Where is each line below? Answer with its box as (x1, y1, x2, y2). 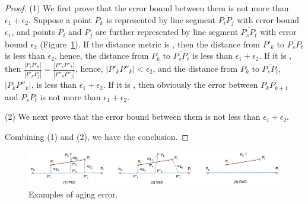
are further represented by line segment (95, 26, 239, 38)
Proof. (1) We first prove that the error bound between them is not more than (5, 2, 289, 14)
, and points (11, 26, 55, 38)
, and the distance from (153, 62, 238, 74)
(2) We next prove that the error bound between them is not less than (5, 110, 261, 123)
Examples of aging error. (28, 188, 118, 200)
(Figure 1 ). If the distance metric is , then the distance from (40, 37, 260, 50)
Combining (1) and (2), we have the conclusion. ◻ (5, 130, 189, 142)
